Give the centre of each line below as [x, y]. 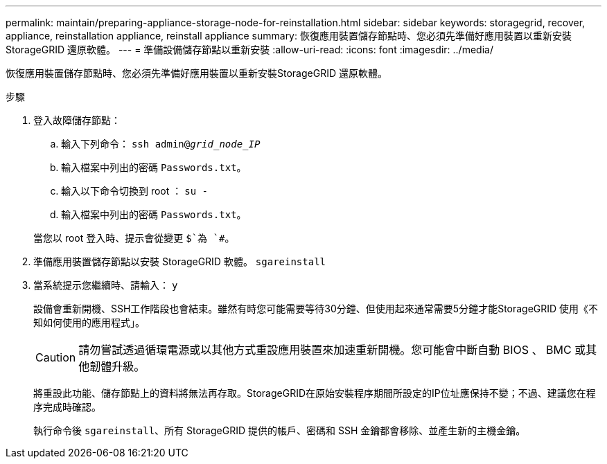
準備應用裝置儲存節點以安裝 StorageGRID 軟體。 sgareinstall [179, 261]
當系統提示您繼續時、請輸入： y [106, 285]
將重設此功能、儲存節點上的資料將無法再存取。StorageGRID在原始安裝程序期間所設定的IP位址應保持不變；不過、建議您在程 [315, 393]
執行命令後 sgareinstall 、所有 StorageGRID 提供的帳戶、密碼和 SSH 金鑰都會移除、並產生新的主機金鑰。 [280, 430]
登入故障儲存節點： [77, 120]
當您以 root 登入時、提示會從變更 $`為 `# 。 [134, 238]
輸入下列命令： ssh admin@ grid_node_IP [161, 144]
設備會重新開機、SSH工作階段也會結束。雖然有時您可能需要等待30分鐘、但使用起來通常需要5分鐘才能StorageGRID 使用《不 [316, 309]
